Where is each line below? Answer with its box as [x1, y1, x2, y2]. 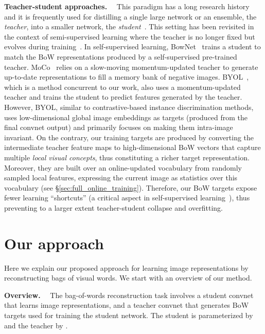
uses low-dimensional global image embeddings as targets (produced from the [4, 112, 248, 122]
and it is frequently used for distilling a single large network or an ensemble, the [4, 11, 257, 22]
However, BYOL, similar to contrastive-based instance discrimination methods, [4, 101, 254, 112]
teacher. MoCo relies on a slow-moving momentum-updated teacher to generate [4, 61, 258, 72]
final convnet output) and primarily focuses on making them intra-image [4, 122, 233, 133]
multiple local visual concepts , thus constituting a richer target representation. [4, 152, 250, 162]
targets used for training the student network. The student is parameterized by [4, 309, 253, 320]
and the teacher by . [4, 320, 68, 330]
